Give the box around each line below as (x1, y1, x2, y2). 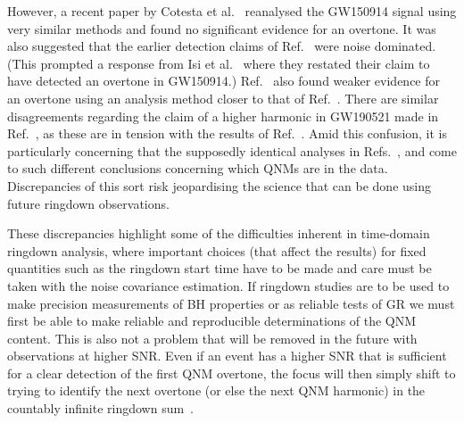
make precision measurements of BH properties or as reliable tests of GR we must (7, 294, 455, 312)
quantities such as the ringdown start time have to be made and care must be (7, 259, 432, 278)
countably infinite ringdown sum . (7, 399, 195, 418)
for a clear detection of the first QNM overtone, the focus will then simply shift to (7, 363, 456, 382)
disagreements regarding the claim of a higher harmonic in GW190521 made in (7, 106, 439, 125)
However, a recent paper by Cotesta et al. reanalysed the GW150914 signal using (7, 2, 457, 20)
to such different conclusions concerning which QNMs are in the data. (7, 159, 388, 178)
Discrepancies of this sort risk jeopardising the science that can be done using (7, 176, 432, 195)
